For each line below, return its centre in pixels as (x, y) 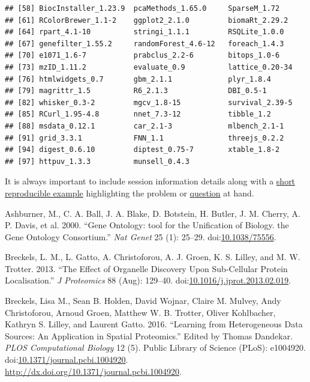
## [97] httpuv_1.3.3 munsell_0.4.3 (97, 161)
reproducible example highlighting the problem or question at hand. (130, 193)
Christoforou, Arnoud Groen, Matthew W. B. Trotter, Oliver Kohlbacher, (140, 312)
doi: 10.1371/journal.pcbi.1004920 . (67, 359)
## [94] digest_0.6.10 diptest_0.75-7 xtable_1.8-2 (142, 150)
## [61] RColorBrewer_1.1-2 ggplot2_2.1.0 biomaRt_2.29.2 (147, 20)
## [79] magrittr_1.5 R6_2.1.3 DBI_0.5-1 (136, 91)
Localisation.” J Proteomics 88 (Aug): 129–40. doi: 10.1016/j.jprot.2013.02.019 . (148, 280)
